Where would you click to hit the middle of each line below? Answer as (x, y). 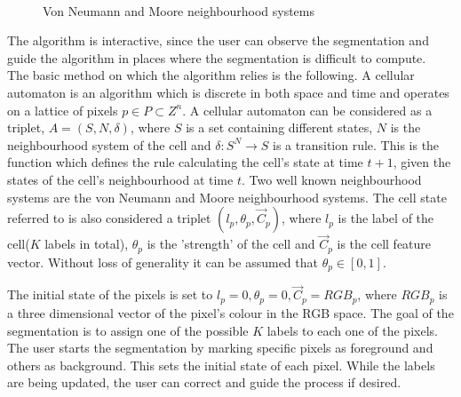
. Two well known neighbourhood (331, 179)
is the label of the (386, 218)
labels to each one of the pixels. (352, 330)
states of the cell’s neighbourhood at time (120, 179)
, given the (422, 162)
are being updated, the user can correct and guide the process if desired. (204, 382)
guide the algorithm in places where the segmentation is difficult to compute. (217, 57)
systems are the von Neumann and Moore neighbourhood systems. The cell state (227, 197)
